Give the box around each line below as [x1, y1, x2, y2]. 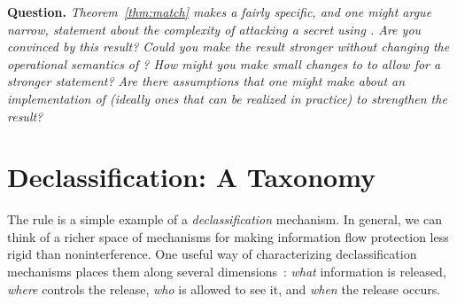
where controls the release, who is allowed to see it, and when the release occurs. [7, 279, 441, 298]
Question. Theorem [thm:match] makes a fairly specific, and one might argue [7, 3, 432, 20]
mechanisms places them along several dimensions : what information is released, [7, 262, 446, 281]
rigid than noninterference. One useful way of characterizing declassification [7, 245, 417, 263]
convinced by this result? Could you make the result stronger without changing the [7, 37, 450, 56]
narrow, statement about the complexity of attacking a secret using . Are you [7, 19, 422, 38]
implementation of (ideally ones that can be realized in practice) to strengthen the [7, 89, 447, 107]
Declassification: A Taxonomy [7, 159, 376, 195]
